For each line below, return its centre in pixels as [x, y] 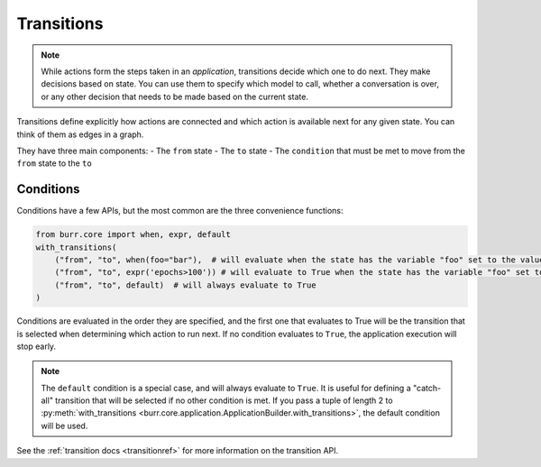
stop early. [37, 346]
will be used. [64, 426]
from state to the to [54, 163]
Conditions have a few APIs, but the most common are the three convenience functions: [180, 211]
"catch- [427, 388]
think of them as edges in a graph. [80, 134]
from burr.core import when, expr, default [133, 235]
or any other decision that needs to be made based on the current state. [174, 96]
